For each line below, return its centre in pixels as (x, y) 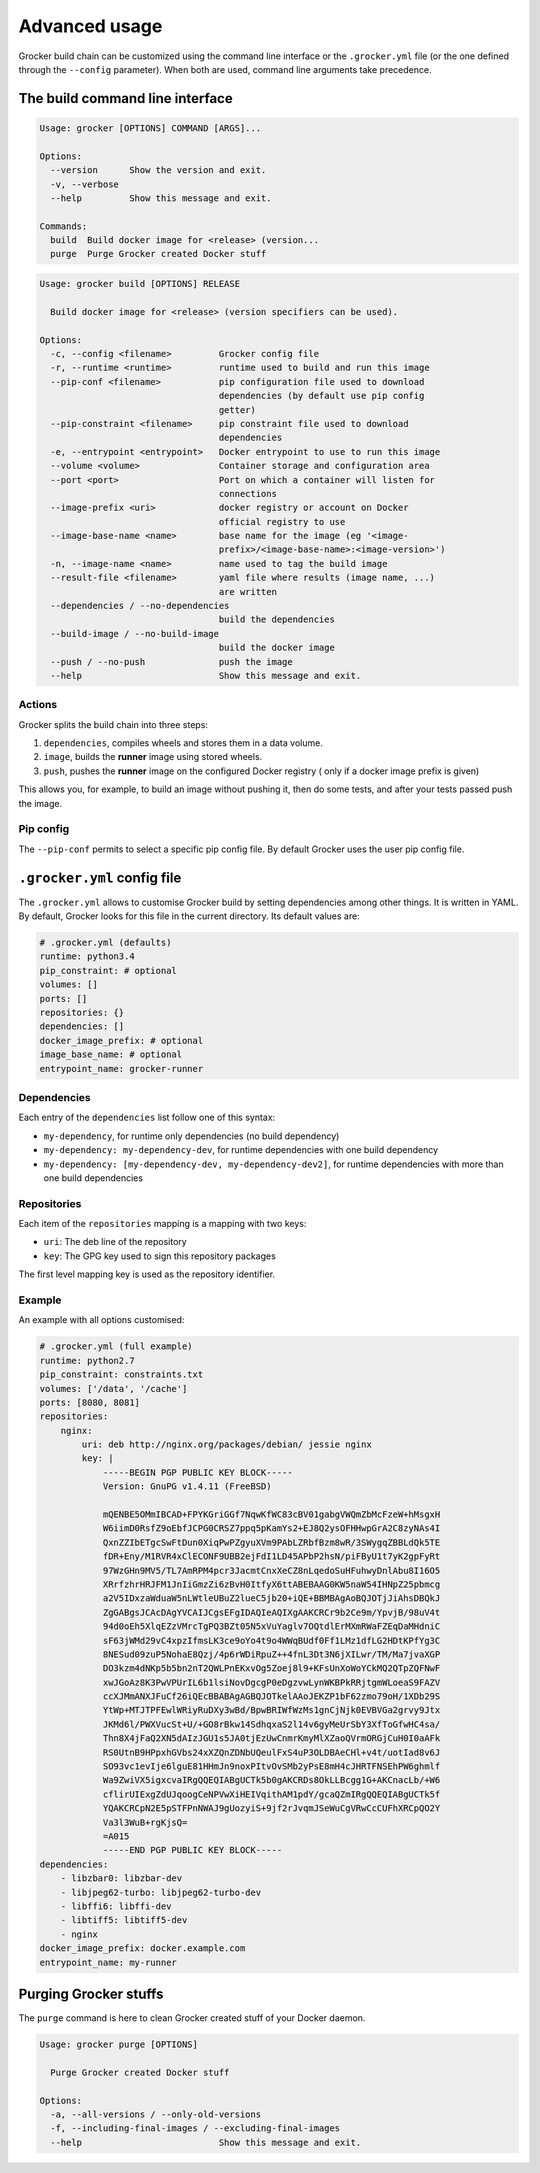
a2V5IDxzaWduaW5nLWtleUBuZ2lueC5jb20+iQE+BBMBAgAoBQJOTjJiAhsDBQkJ (271, 1598)
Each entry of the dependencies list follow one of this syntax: (147, 1117)
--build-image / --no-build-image (135, 633)
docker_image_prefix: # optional (121, 1040)
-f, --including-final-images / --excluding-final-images (195, 2128)
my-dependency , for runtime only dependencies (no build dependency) (191, 1136)
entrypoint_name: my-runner (108, 1962)
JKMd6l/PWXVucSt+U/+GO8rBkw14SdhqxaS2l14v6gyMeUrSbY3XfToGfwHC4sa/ (271, 1724)
